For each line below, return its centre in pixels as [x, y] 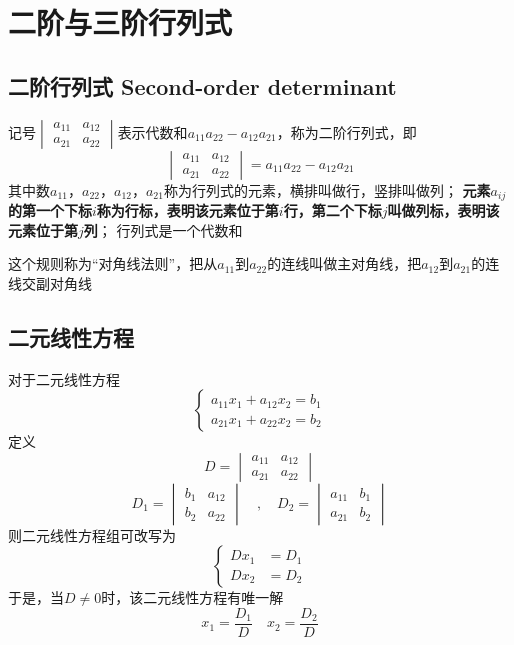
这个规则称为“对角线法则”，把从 [113, 263]
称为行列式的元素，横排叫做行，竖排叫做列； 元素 [327, 189]
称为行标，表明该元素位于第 [187, 210]
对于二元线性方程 [64, 378]
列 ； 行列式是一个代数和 [163, 229]
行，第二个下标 [332, 210]
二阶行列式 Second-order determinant [202, 85]
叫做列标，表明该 [443, 210]
